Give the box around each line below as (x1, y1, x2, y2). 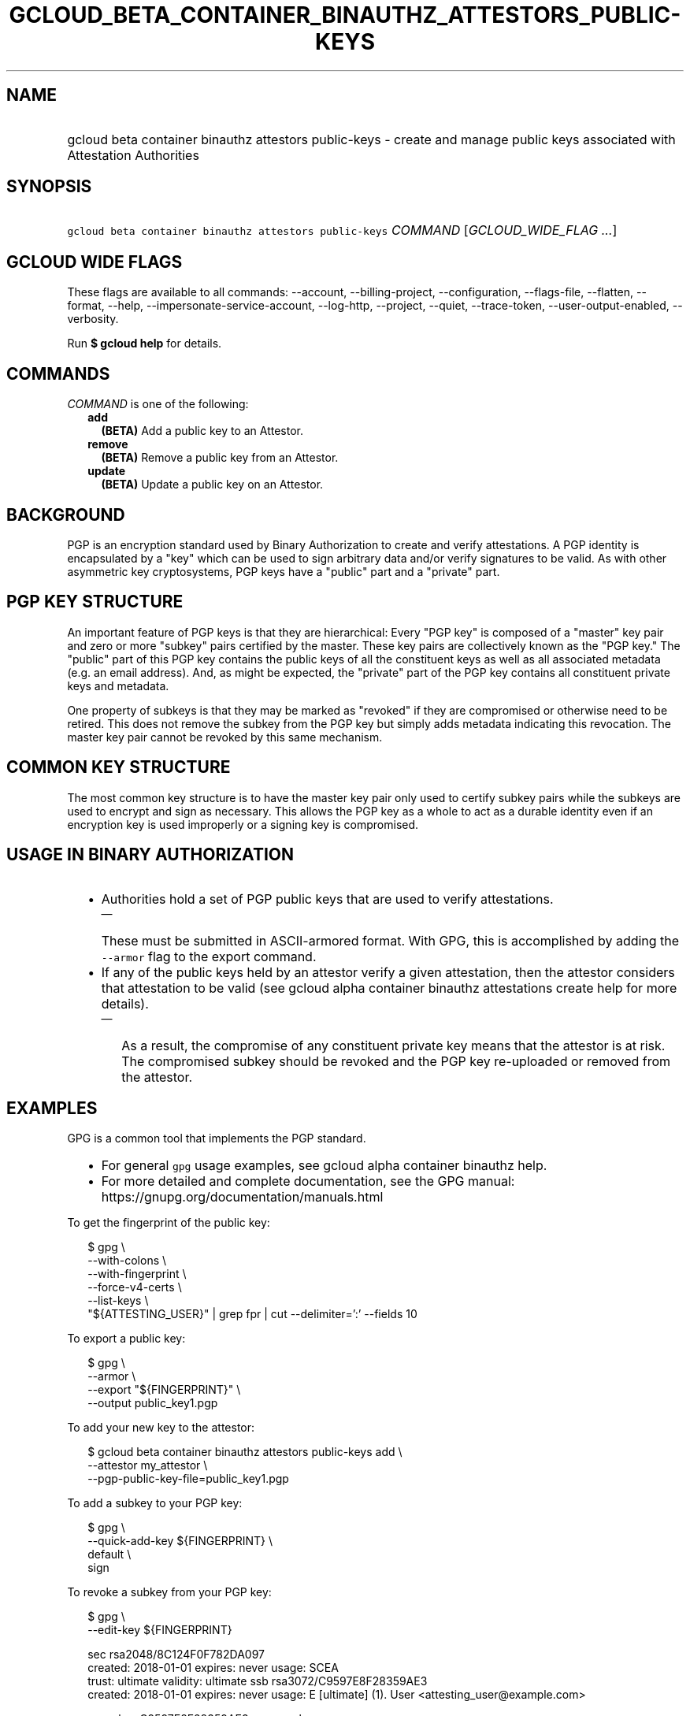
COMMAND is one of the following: (67, 397, 249, 411)
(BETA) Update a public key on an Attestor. (101, 477, 324, 492)
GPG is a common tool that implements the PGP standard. (67, 1131, 366, 1146)
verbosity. (67, 312, 119, 326)
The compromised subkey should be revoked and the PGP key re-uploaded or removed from (121, 1053, 671, 1069)
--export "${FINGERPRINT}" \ (87, 1383, 241, 1397)
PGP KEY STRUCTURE (6, 592, 184, 612)
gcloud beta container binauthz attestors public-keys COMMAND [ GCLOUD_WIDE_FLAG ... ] (67, 222, 618, 239)
